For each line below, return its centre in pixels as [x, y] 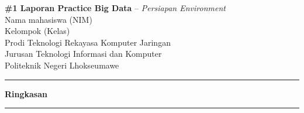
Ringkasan [26, 93]
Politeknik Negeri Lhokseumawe [62, 65]
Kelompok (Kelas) [37, 31]
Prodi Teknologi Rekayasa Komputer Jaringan [88, 42]
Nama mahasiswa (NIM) [49, 19]
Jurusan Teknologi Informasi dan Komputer [83, 54]
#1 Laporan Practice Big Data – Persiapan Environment [115, 8]
